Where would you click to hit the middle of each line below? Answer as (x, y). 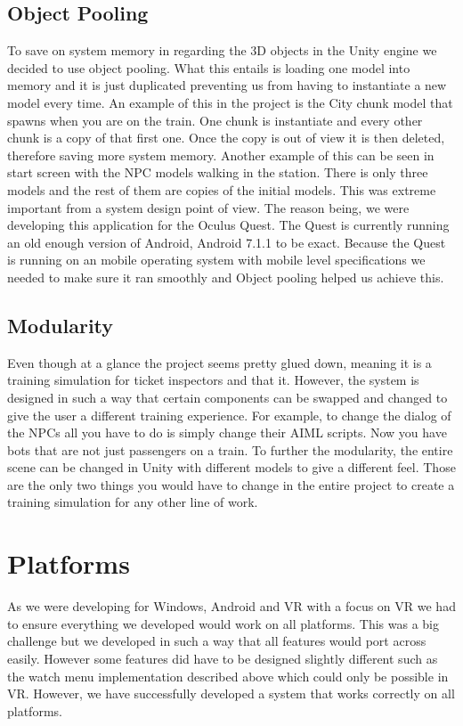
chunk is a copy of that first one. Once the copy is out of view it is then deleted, (226, 138)
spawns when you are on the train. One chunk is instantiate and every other (215, 120)
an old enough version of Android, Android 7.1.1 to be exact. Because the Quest (227, 242)
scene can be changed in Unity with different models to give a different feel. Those (231, 467)
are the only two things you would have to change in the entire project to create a (231, 484)
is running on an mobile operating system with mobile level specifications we (216, 260)
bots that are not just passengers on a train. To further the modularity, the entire (230, 449)
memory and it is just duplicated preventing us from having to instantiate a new (227, 85)
